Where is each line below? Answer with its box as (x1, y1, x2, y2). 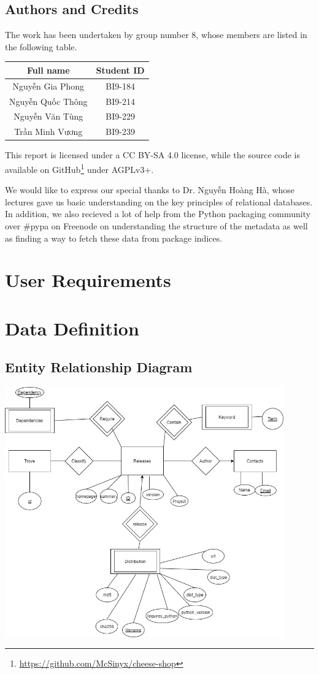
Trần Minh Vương (14, 125, 83, 138)
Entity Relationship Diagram (5, 358, 193, 377)
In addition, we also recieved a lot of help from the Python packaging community (5, 207, 311, 220)
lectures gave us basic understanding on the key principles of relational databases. (5, 195, 313, 208)
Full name (26, 63, 70, 76)
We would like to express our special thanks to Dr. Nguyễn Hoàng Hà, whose (5, 183, 295, 196)
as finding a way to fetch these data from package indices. (5, 231, 223, 244)
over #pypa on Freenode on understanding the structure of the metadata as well (5, 219, 308, 232)
